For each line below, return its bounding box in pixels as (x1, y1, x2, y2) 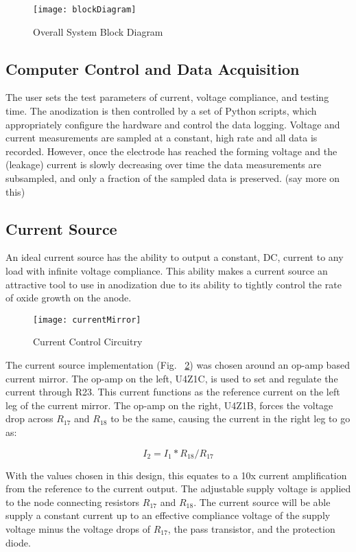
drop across (5, 411, 54, 426)
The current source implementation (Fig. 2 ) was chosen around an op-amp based (5, 358, 350, 372)
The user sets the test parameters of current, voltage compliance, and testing (5, 90, 329, 104)
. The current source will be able (193, 494, 331, 509)
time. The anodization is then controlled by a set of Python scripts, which (5, 104, 317, 118)
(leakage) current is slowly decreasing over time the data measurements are (5, 157, 322, 172)
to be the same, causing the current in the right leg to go (110, 411, 351, 426)
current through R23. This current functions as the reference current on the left (5, 384, 340, 399)
